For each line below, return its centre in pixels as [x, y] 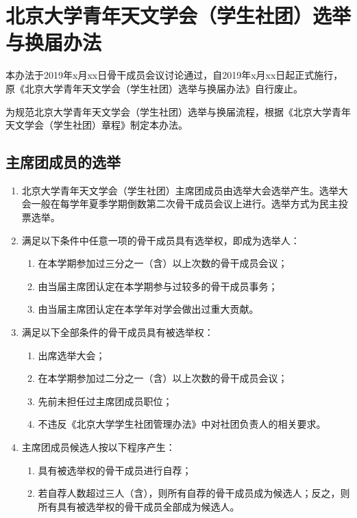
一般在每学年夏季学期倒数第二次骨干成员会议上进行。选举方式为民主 [185, 204]
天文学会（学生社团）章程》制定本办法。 [97, 125]
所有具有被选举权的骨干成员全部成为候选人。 [139, 506]
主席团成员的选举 [63, 162]
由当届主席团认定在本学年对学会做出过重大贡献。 [148, 309]
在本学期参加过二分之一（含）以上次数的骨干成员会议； [163, 378]
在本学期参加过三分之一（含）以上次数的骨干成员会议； [163, 263]
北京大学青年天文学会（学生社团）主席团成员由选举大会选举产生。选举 [180, 190]
